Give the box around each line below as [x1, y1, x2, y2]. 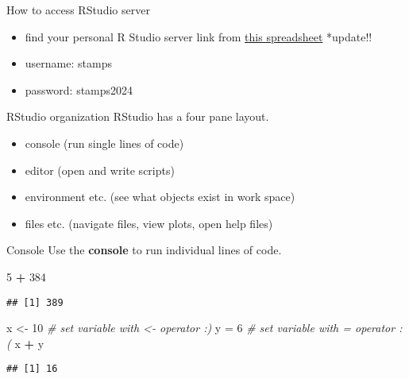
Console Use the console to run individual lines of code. [6, 242, 282, 258]
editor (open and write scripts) [25, 161, 175, 178]
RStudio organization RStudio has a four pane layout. [6, 108, 269, 125]
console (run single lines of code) [25, 134, 184, 151]
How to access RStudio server [6, 2, 150, 17]
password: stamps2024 [25, 81, 133, 98]
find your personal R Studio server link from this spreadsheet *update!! [25, 28, 372, 44]
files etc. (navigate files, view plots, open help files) [25, 215, 273, 231]
